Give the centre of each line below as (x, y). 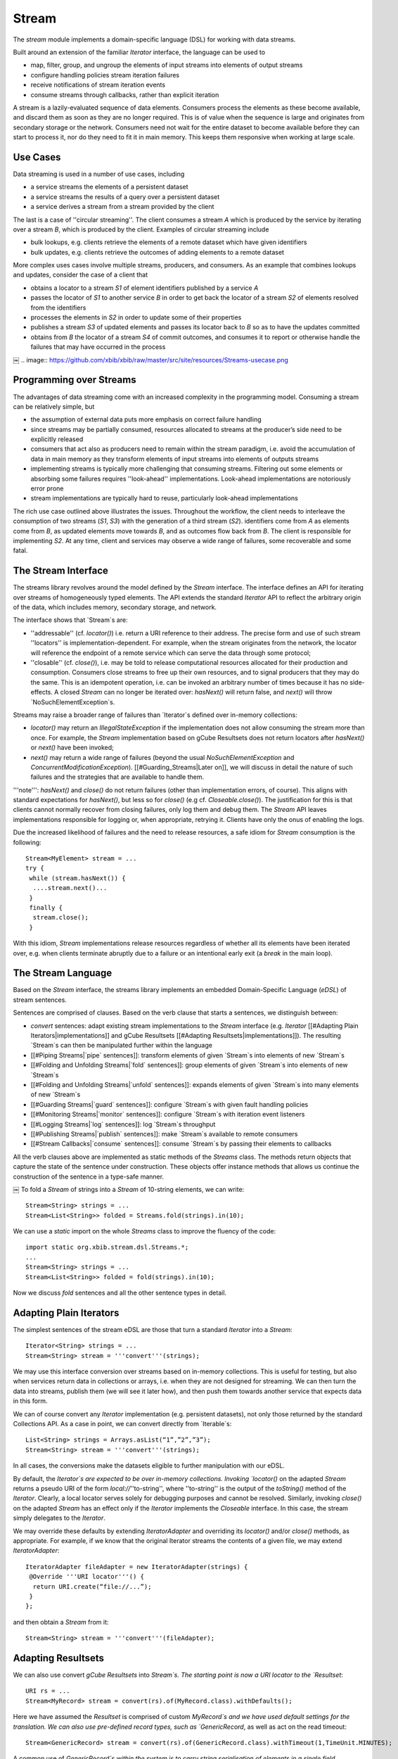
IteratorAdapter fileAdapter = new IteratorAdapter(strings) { (137, 1567)
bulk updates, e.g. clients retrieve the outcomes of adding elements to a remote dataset (158, 252)
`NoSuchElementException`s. (73, 702)
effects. (41, 692)
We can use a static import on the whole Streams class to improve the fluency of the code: (145, 1231)
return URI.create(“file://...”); (92, 1586)
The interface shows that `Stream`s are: (70, 620)
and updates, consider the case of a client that (81, 275)
